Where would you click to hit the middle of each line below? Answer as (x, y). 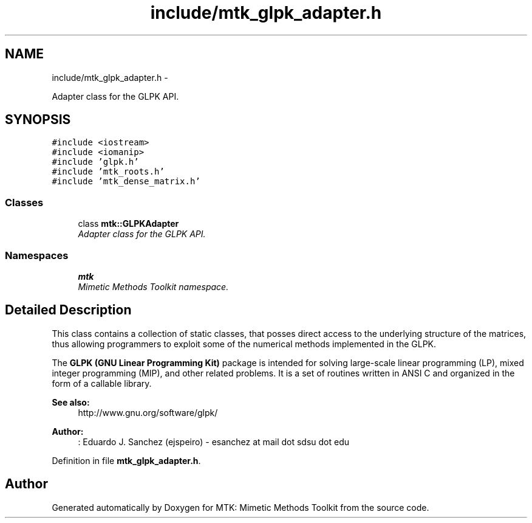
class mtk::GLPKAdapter (128, 224)
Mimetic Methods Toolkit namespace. (153, 286)
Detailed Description (68, 310)
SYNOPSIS (38, 120)
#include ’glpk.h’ (95, 162)
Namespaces (37, 255)
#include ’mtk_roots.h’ (108, 172)
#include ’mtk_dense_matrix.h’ (126, 182)
